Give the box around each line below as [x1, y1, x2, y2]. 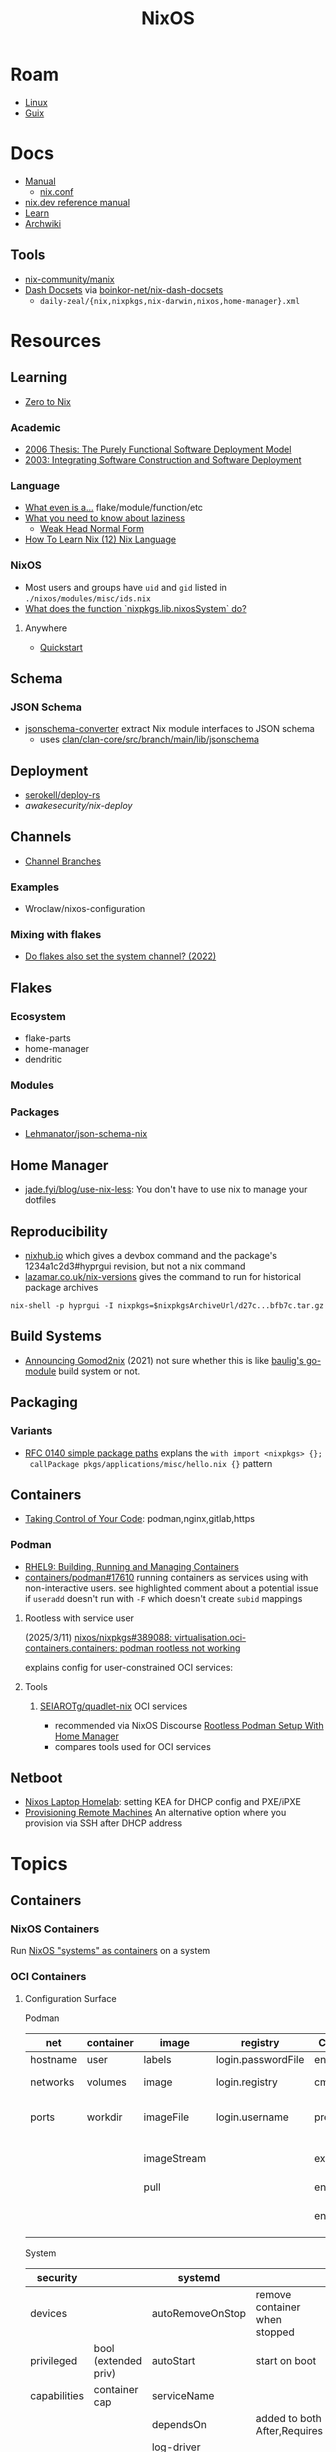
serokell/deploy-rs [24, 789, 101, 801]
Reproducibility [10, 1223, 108, 1240]
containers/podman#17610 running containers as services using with [24, 1571, 309, 1583]
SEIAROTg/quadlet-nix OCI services [39, 1700, 188, 1712]
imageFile [143, 2110, 190, 2124]
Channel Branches [24, 855, 102, 867]
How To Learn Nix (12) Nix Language [24, 533, 177, 546]
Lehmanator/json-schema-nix [24, 1128, 148, 1140]
